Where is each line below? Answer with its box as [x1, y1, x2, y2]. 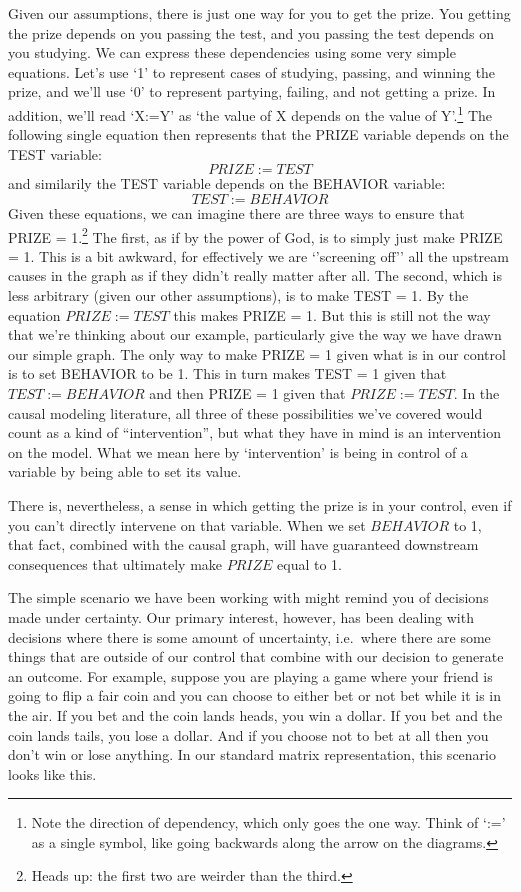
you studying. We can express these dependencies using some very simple [8, 42, 456, 63]
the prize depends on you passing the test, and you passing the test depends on [8, 22, 494, 43]
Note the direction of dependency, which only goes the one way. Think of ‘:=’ [31, 812, 506, 833]
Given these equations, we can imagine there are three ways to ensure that [8, 203, 465, 223]
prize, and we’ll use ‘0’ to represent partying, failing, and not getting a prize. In [8, 81, 496, 102]
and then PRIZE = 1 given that [149, 383, 346, 403]
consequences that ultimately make [8, 553, 223, 574]
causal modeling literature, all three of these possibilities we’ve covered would [8, 402, 483, 423]
